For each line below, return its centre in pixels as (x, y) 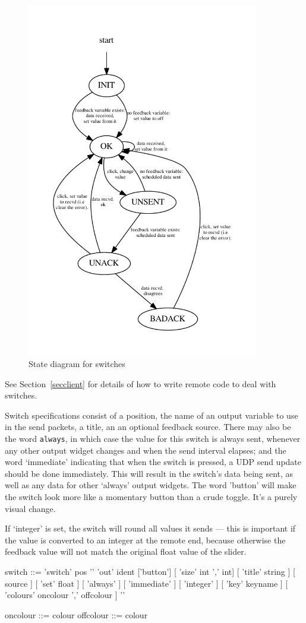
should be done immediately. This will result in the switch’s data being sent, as (149, 473)
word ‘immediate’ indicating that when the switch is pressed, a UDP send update (153, 462)
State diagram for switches (77, 363)
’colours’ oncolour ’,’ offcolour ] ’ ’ (65, 595)
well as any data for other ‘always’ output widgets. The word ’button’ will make (151, 485)
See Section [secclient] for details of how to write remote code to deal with (141, 383)
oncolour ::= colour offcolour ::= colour (76, 614)
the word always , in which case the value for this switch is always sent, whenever (153, 438)
